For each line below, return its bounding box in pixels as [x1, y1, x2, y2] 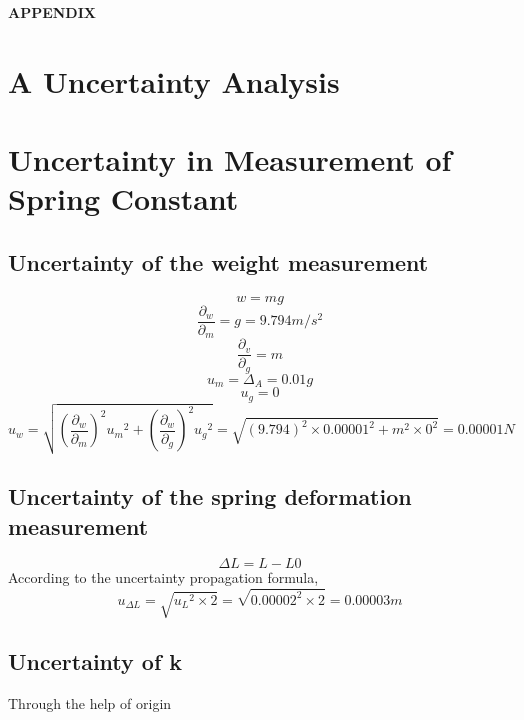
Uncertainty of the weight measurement [8, 246, 429, 277]
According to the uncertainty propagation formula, [8, 567, 319, 588]
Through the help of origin [8, 693, 172, 714]
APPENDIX [8, 2, 96, 22]
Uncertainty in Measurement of [8, 139, 452, 180]
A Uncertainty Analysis [8, 60, 340, 101]
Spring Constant [8, 178, 239, 219]
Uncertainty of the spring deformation [8, 481, 412, 512]
